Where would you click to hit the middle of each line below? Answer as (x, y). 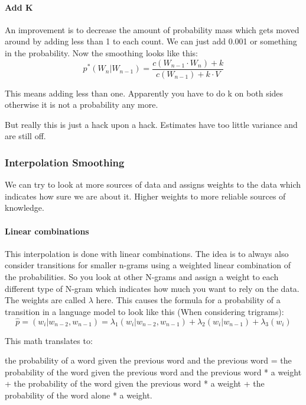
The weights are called (45, 300)
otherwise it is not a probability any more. (82, 105)
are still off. (25, 136)
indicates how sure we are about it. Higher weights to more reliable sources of (145, 196)
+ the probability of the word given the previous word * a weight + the (135, 383)
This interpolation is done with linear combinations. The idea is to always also (147, 253)
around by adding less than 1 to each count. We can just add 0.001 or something (151, 41)
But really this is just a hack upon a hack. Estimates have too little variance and (151, 124)
